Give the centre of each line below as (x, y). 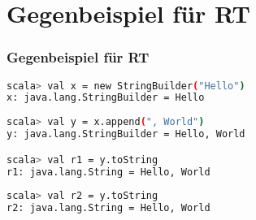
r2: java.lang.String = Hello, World (108, 208)
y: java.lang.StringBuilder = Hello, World (126, 134)
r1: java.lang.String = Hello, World (108, 172)
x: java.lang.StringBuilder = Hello (106, 98)
